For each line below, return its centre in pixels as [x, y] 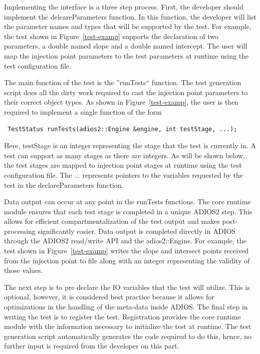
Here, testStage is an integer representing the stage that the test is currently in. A [130, 145]
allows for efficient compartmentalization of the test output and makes [112, 221]
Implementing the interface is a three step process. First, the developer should [124, 7]
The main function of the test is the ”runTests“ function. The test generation [123, 82]
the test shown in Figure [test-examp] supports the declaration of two [111, 36]
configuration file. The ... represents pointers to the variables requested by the [124, 174]
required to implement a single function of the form [83, 111]
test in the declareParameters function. [64, 185]
